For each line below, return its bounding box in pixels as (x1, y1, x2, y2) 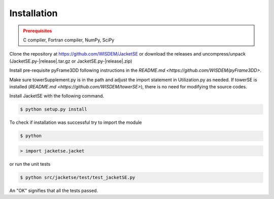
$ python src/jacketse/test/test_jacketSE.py (20, 174, 135, 180)
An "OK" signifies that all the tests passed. (9, 187, 98, 193)
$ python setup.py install (20, 107, 87, 112)
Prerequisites (23, 28, 52, 34)
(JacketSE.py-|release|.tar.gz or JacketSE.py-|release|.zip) (9, 58, 132, 64)
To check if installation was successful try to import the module (9, 119, 142, 126)
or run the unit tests (9, 161, 51, 167)
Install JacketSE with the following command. (9, 93, 104, 99)
